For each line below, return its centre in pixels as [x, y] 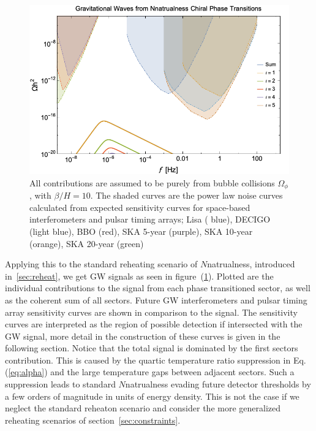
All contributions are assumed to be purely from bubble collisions [152, 182]
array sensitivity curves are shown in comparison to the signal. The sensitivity [151, 312]
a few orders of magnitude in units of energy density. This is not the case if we [152, 396]
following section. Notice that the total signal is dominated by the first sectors [152, 348]
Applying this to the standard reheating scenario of [101, 264]
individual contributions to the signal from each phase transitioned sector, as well [158, 288]
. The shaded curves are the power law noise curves [186, 195]
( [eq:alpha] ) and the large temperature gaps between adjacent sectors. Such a [150, 372]
